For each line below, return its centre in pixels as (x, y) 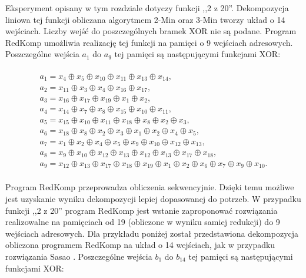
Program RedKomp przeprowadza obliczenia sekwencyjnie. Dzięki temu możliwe (150, 187)
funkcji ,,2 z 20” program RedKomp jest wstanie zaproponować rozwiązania (142, 210)
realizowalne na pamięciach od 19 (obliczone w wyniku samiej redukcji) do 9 (143, 222)
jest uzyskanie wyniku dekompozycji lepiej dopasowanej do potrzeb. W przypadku (153, 198)
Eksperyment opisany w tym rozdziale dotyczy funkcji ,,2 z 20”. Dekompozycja (147, 8)
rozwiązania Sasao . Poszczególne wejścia (79, 256)
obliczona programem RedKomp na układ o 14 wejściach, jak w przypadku (140, 245)
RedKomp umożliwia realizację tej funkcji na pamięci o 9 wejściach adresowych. (149, 42)
